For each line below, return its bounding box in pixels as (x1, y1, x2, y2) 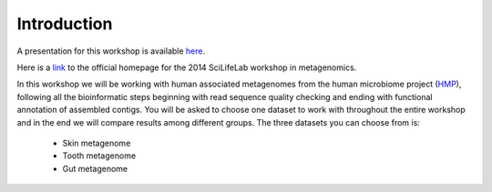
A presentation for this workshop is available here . (16, 45, 205, 56)
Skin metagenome (62, 137, 131, 148)
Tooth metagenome (62, 150, 137, 161)
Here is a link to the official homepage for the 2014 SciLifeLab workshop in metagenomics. (16, 62, 357, 73)
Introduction (16, 14, 113, 34)
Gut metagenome (62, 163, 128, 174)
